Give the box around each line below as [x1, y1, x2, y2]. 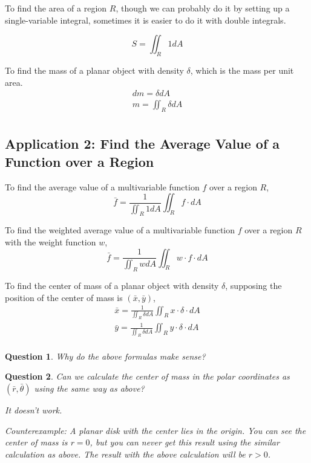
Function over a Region [5, 152, 154, 170]
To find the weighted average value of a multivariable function [5, 224, 235, 236]
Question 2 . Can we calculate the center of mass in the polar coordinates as [5, 370, 290, 383]
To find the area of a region [5, 2, 107, 14]
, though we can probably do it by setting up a [116, 2, 290, 14]
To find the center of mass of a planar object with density [5, 279, 219, 291]
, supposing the [225, 279, 282, 291]
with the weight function [5, 236, 96, 248]
